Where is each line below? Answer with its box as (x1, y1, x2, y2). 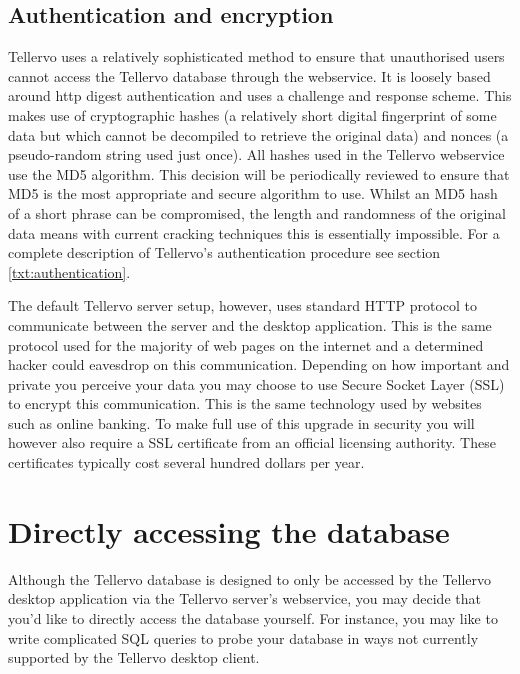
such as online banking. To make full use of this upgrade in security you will (8, 412, 475, 433)
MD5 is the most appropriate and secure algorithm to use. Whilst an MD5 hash (8, 183, 498, 204)
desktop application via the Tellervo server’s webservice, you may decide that (8, 588, 481, 609)
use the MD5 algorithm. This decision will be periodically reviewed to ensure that (8, 163, 510, 184)
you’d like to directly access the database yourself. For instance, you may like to (8, 607, 498, 628)
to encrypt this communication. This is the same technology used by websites (8, 393, 482, 414)
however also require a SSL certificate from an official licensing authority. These (8, 432, 496, 453)
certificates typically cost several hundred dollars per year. (8, 452, 365, 473)
